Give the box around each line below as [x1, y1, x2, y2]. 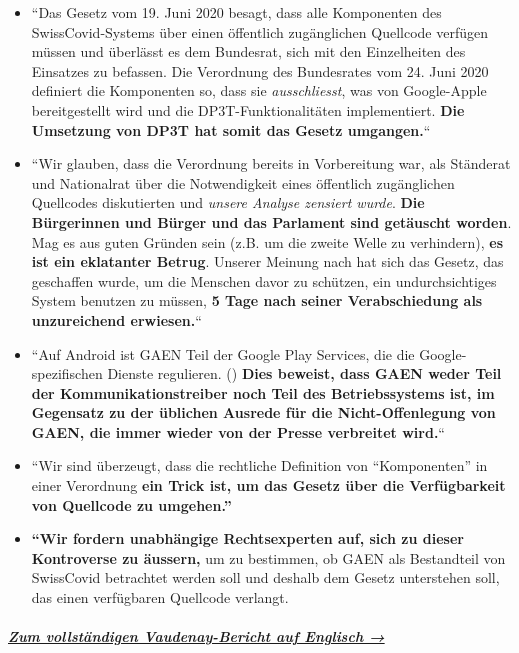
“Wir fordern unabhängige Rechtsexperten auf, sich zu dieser [31, 528, 464, 549]
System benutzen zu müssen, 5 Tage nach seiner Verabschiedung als [31, 290, 483, 311]
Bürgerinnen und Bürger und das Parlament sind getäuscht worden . [31, 211, 512, 232]
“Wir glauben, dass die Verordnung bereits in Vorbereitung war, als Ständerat [31, 153, 511, 174]
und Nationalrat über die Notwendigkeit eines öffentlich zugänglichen [31, 172, 455, 193]
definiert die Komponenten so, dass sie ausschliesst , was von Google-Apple [31, 80, 487, 101]
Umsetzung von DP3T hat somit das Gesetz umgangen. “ [31, 119, 431, 140]
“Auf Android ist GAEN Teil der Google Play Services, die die [31, 343, 415, 364]
